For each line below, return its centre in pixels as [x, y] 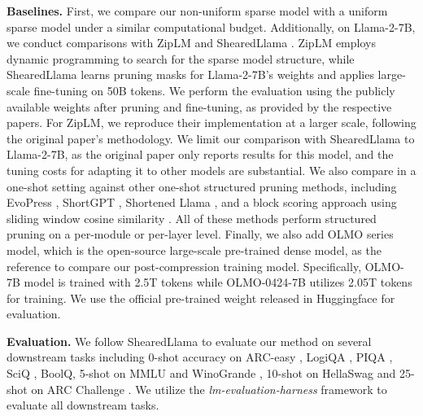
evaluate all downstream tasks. [83, 405]
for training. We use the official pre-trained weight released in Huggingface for [201, 298]
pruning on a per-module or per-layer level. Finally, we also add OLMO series [200, 234]
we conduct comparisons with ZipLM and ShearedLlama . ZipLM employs [191, 43]
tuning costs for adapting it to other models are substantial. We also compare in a [211, 170]
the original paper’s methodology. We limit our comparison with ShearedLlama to [211, 138]
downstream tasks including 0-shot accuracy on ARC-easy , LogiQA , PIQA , [200, 357]
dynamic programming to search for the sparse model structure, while [181, 58]
